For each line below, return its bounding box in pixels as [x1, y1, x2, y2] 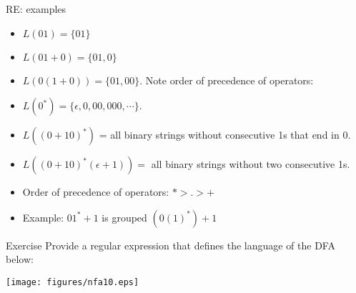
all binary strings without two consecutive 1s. [151, 157, 350, 172]
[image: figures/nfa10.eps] [6, 277, 139, 287]
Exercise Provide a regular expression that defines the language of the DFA [6, 237, 335, 252]
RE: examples [6, 1, 66, 16]
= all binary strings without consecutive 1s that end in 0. [99, 127, 351, 142]
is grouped [102, 209, 147, 224]
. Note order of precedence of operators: [139, 72, 314, 87]
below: [6, 252, 34, 267]
